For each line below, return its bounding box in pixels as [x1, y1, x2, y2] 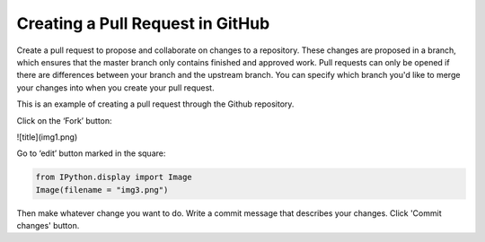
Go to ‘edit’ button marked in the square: [16, 148, 166, 159]
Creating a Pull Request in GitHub [16, 13, 270, 33]
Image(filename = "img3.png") [35, 185, 169, 194]
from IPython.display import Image [35, 172, 192, 183]
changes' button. [16, 220, 80, 231]
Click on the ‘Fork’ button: [16, 115, 112, 125]
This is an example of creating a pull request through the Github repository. [16, 99, 295, 109]
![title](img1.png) [16, 131, 78, 143]
